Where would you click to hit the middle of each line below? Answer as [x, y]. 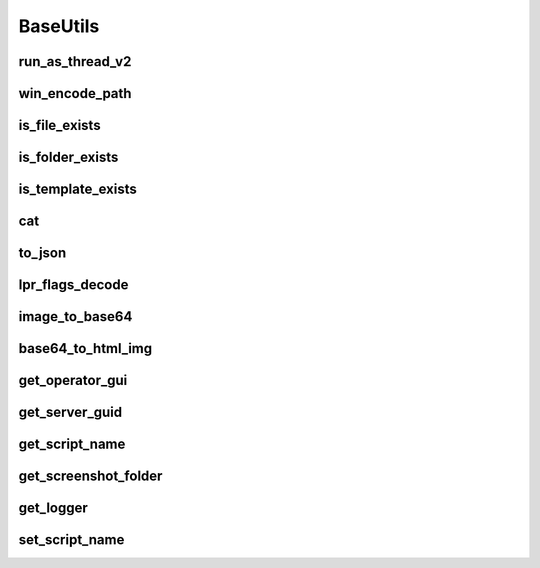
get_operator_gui [73, 380]
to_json [42, 253]
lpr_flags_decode [73, 285]
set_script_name [71, 540]
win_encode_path [75, 93]
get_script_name [72, 444]
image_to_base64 [75, 316]
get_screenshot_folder [90, 476]
